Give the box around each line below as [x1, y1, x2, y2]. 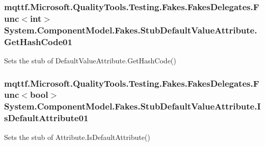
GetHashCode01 [4, 35, 72, 48]
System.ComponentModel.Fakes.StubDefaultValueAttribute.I [4, 100, 261, 113]
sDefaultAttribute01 [4, 112, 89, 124]
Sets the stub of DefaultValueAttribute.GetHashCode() [4, 55, 176, 65]
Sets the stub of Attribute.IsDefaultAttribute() [4, 131, 150, 142]
